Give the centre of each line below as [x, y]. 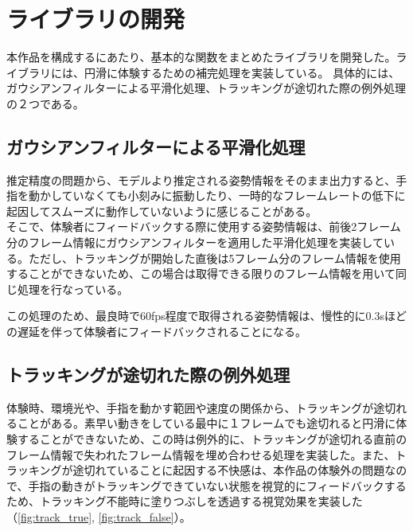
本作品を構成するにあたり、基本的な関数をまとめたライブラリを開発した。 [201, 57]
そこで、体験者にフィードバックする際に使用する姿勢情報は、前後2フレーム [204, 226]
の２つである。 [45, 103]
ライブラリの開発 [96, 19]
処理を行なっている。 [73, 289]
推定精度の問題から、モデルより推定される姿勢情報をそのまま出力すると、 [201, 180]
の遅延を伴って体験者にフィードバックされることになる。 [157, 332]
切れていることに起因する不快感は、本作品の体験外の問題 [234, 470]
